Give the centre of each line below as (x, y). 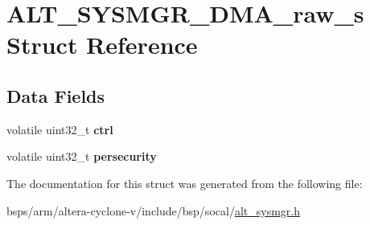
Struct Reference (102, 45)
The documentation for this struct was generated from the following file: (185, 183)
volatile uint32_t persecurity (82, 156)
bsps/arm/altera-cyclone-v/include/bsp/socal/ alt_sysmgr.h (153, 210)
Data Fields (56, 95)
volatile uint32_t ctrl (60, 129)
